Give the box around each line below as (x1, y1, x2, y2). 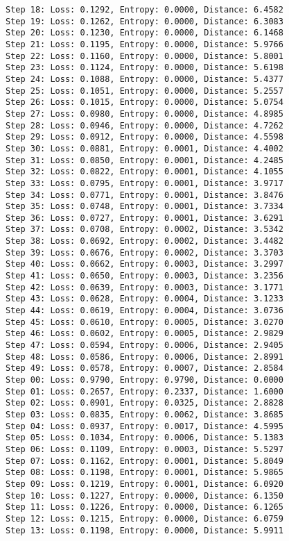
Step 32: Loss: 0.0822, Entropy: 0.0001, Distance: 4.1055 (6, 167, 283, 177)
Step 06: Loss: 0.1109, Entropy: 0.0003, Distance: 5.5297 (6, 444, 283, 454)
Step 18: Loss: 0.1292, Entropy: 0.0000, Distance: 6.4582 (6, 5, 283, 15)
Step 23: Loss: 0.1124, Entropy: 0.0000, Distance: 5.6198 (6, 63, 283, 73)
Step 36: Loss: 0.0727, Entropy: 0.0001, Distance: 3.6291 (6, 213, 283, 223)
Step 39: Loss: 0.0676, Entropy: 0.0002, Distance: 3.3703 (6, 247, 283, 258)
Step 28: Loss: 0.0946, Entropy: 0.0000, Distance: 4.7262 (6, 120, 283, 131)
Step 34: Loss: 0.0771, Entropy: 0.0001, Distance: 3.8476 (6, 190, 283, 200)
